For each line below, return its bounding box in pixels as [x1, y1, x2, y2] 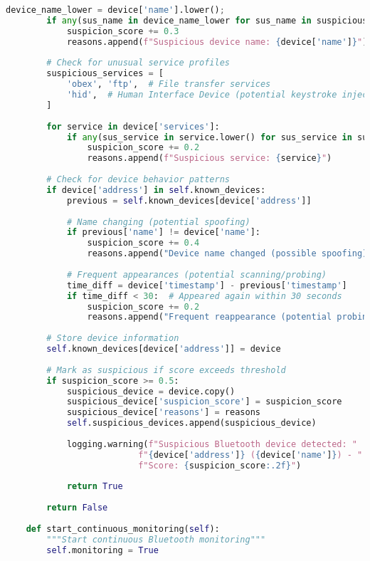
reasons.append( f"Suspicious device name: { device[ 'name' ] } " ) [66, 36, 368, 47]
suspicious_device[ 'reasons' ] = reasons [66, 407, 260, 418]
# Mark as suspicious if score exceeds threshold [46, 365, 286, 375]
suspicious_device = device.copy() [66, 386, 236, 397]
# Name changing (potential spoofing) [66, 216, 250, 227]
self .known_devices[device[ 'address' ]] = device [46, 344, 281, 354]
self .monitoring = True [46, 545, 159, 555]
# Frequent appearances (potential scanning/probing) [66, 269, 327, 280]
